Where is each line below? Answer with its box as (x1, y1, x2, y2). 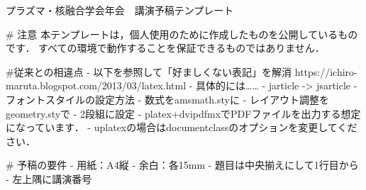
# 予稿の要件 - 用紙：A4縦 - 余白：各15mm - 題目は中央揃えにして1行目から (6, 157, 359, 172)
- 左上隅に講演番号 (6, 171, 92, 186)
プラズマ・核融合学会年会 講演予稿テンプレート (6, 3, 234, 17)
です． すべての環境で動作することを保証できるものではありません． (6, 40, 325, 55)
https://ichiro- (294, 64, 357, 79)
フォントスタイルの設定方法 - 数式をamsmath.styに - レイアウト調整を (6, 91, 329, 106)
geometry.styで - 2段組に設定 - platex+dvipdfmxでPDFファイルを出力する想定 (6, 106, 361, 121)
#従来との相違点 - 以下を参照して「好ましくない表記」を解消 (6, 64, 292, 79)
